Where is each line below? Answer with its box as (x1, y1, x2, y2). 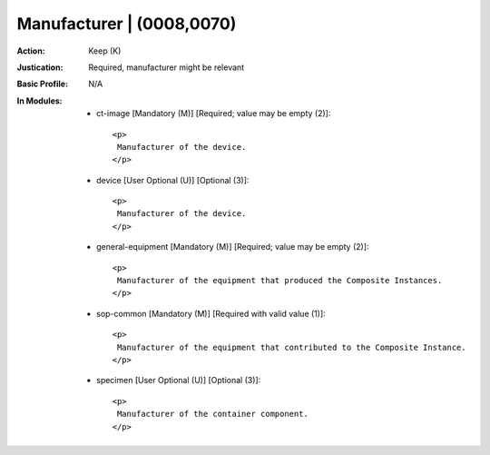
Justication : (16, 62, 64, 73)
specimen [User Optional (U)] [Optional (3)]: (96, 375, 261, 386)
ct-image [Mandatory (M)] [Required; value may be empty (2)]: (96, 108, 331, 119)
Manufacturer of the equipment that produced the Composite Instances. (116, 275, 443, 286)
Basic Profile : (16, 78, 68, 90)
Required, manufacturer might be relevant (88, 62, 245, 73)
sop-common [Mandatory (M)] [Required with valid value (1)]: (96, 308, 326, 319)
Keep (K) (88, 45, 122, 56)
